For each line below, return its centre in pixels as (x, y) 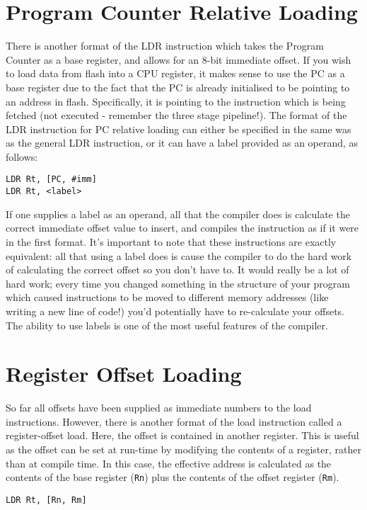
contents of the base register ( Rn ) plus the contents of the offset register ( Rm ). (173, 477)
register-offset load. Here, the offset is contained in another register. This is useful (182, 435)
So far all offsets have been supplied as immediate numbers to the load (159, 408)
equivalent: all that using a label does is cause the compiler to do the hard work (179, 255)
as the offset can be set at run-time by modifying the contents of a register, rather (183, 449)
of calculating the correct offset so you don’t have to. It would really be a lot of (177, 270)
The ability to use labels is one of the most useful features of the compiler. (167, 325)
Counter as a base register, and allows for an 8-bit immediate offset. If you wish (179, 59)
